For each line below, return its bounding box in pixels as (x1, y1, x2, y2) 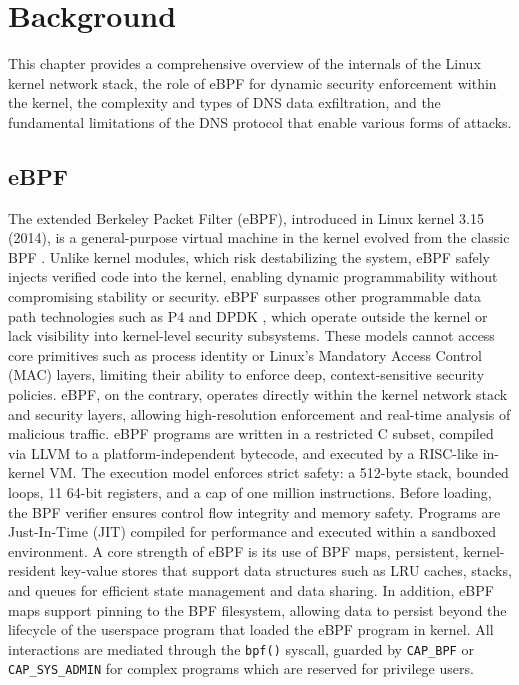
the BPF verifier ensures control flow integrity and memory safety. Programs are (8, 501, 501, 522)
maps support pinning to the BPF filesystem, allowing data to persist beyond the (8, 599, 507, 620)
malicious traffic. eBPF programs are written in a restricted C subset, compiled (8, 423, 494, 444)
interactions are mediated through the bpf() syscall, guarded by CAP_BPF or (8, 638, 474, 659)
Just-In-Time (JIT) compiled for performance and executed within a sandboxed (8, 521, 496, 542)
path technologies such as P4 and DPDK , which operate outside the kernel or (8, 305, 488, 326)
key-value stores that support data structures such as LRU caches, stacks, (60, 560, 512, 581)
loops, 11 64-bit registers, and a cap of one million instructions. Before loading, (8, 482, 492, 503)
